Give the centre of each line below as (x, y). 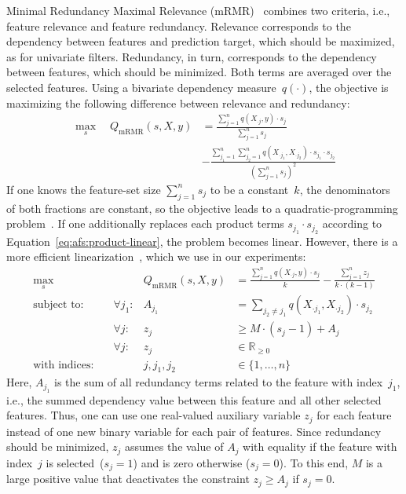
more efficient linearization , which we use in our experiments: (156, 256)
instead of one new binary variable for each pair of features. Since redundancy (194, 431)
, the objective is (349, 87)
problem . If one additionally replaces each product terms (145, 223)
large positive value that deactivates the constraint (128, 479)
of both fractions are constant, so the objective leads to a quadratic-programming (202, 208)
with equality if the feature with (320, 446)
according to (352, 223)
